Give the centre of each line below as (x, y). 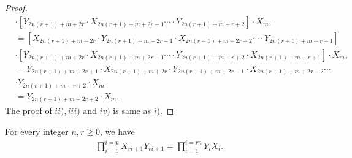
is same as (132, 111)
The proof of (29, 111)
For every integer (37, 131)
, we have (117, 131)
